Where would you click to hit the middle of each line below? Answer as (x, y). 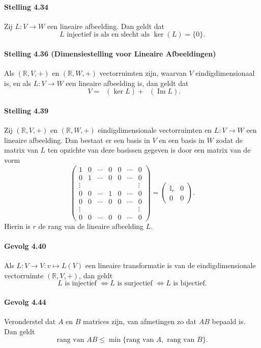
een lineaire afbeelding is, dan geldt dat (127, 83)
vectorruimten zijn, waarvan (143, 73)
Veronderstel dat (30, 321)
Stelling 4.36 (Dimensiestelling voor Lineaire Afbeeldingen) (110, 53)
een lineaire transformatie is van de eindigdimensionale (170, 265)
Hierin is (17, 226)
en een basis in (182, 140)
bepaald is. (229, 321)
